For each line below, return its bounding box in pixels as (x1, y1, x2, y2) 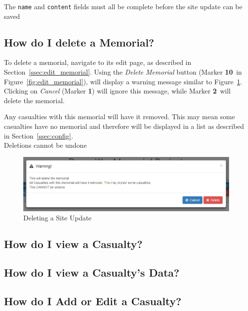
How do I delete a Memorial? (4, 34, 154, 49)
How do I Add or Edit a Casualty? (4, 293, 182, 308)
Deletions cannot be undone (4, 140, 87, 150)
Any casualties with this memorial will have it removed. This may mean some (4, 111, 235, 122)
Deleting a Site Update (23, 213, 92, 223)
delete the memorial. (4, 95, 65, 105)
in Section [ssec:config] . (4, 130, 73, 140)
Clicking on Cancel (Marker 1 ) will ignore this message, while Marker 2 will (4, 86, 231, 96)
